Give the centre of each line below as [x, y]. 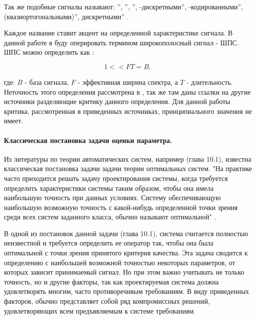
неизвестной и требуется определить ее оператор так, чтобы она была [109, 243]
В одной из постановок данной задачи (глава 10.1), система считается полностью [126, 233]
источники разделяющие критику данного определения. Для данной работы [117, 101]
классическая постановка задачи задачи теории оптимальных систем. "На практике [128, 168]
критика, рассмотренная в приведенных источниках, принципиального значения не [128, 111]
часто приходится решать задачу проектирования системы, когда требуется [116, 178]
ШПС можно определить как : [49, 52]
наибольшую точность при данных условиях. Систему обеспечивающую [112, 197]
